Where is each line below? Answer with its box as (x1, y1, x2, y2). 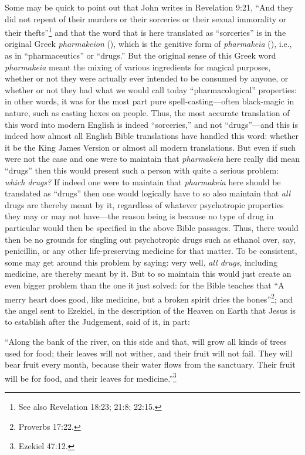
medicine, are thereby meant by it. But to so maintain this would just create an (5, 267, 292, 280)
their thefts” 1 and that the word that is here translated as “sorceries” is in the (5, 25, 286, 38)
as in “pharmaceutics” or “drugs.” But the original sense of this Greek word (5, 49, 276, 62)
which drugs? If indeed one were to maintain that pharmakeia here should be (5, 175, 281, 188)
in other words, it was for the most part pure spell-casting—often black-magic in (5, 95, 294, 107)
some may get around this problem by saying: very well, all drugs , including (5, 256, 277, 268)
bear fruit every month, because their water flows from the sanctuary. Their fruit (5, 358, 296, 371)
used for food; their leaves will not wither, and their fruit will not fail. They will (5, 347, 293, 359)
